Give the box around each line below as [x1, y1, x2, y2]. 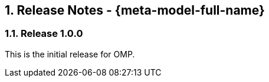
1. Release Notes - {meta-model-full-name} [5, 3, 265, 18]
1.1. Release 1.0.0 [5, 28, 83, 40]
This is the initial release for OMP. [5, 49, 135, 59]
